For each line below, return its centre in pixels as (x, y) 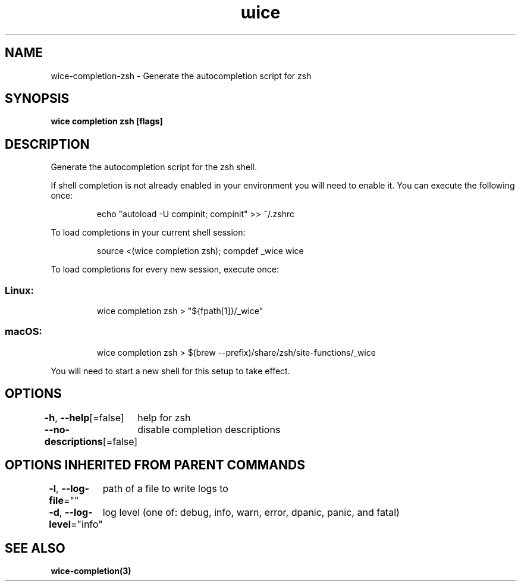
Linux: (20, 290)
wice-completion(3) (91, 571)
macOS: (23, 332)
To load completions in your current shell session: (148, 233)
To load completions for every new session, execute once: (165, 270)
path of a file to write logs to (165, 489)
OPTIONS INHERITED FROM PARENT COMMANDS (155, 465)
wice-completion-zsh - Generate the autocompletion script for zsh (181, 76)
